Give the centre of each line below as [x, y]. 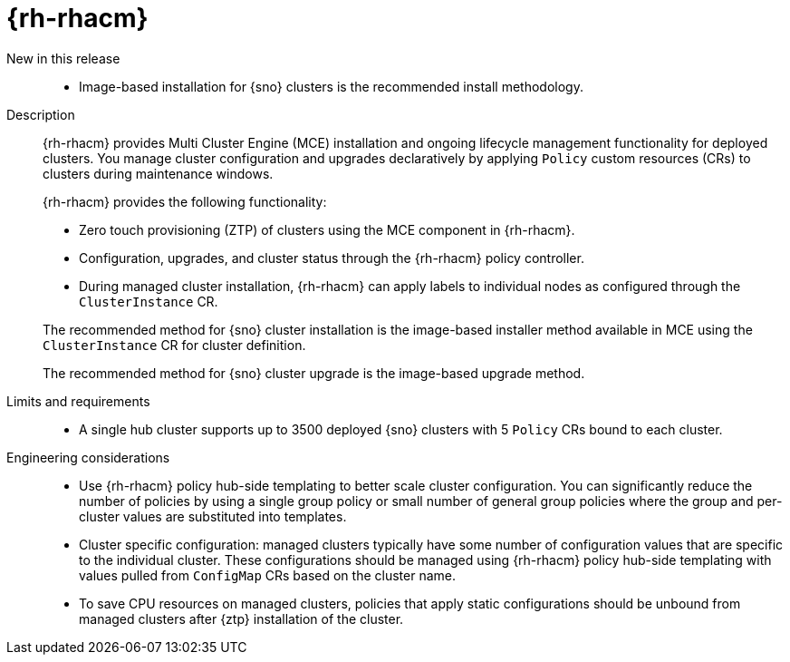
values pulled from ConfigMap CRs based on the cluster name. [267, 575]
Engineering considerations [88, 457]
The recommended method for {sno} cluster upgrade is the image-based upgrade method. [314, 373]
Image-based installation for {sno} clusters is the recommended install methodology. [331, 86]
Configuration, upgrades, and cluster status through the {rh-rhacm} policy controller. [332, 258]
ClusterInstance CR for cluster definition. [174, 345]
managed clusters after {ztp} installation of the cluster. [241, 618]
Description [41, 114]
